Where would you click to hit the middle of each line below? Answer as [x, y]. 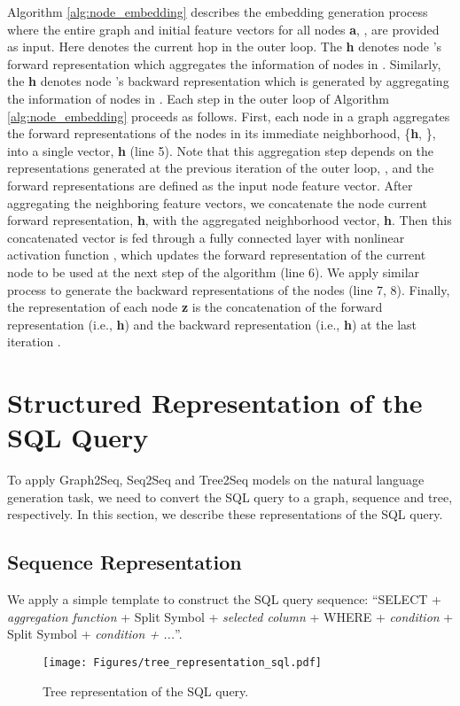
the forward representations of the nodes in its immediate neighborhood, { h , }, [222, 133]
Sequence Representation [125, 562]
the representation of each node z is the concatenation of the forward [195, 307]
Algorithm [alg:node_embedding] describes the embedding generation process [218, 12]
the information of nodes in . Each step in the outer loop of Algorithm [199, 98]
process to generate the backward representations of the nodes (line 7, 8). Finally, [229, 289]
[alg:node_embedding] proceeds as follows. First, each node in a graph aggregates [229, 116]
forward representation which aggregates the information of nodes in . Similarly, [224, 63]
